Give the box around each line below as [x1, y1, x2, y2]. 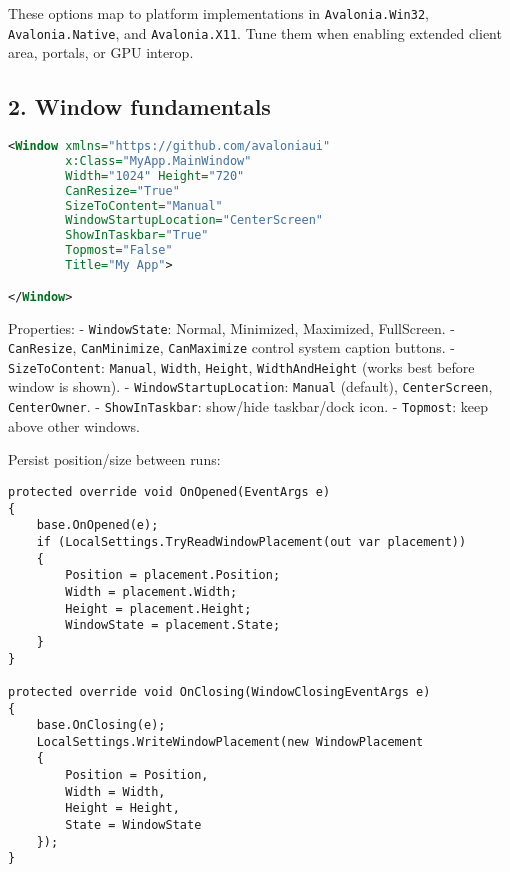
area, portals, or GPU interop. [8, 42, 194, 63]
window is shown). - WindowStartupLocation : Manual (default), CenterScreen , [8, 376, 493, 397]
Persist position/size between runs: [8, 449, 221, 470]
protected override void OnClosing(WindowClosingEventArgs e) [8, 684, 431, 699]
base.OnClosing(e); [36, 718, 166, 733]
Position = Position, [65, 768, 209, 783]
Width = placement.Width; [65, 584, 238, 599]
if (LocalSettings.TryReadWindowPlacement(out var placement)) [36, 534, 467, 549]
